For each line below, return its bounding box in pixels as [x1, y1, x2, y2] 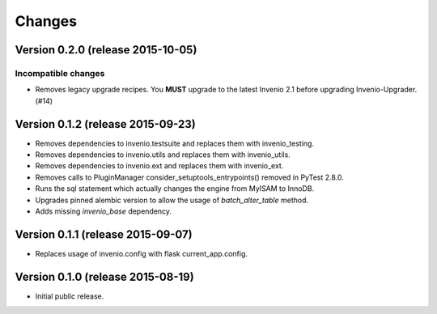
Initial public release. [35, 291, 104, 301]
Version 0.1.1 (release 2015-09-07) [15, 227, 193, 241]
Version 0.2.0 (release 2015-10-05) [15, 43, 197, 57]
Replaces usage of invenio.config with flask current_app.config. [35, 248, 248, 258]
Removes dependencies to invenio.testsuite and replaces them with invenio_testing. [35, 138, 315, 148]
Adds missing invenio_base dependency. [35, 206, 172, 216]
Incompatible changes [15, 67, 105, 78]
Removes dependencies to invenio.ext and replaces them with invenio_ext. [35, 161, 284, 171]
